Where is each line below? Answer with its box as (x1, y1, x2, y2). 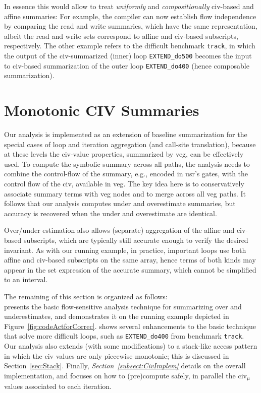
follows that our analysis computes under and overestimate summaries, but (4, 198, 236, 209)
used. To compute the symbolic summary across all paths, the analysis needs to (4, 158, 250, 169)
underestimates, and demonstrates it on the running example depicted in (4, 311, 229, 321)
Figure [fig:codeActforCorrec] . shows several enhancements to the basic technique (4, 320, 256, 331)
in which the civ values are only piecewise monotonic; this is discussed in (4, 350, 229, 361)
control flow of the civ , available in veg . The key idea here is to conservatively (4, 178, 244, 189)
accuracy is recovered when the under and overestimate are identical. (4, 208, 217, 218)
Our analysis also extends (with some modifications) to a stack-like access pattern (4, 341, 257, 351)
